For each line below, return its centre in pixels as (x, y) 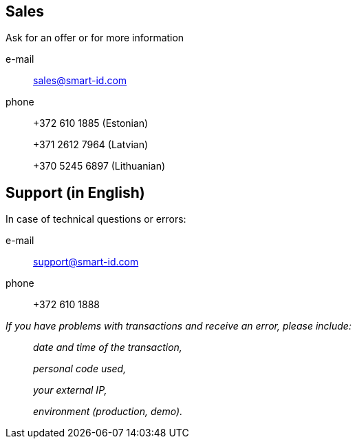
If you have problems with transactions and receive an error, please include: (178, 326)
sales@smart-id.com (80, 81)
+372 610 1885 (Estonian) (91, 123)
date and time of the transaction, (108, 347)
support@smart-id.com (86, 262)
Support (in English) (75, 192)
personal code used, (80, 369)
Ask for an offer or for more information (95, 38)
